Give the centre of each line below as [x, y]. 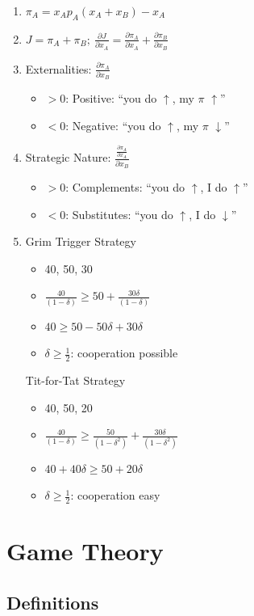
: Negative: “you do [113, 125]
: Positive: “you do [111, 98]
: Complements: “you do [125, 187]
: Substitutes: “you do [119, 214]
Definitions [53, 602]
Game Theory [85, 551]
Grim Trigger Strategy [81, 241]
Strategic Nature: [68, 157]
